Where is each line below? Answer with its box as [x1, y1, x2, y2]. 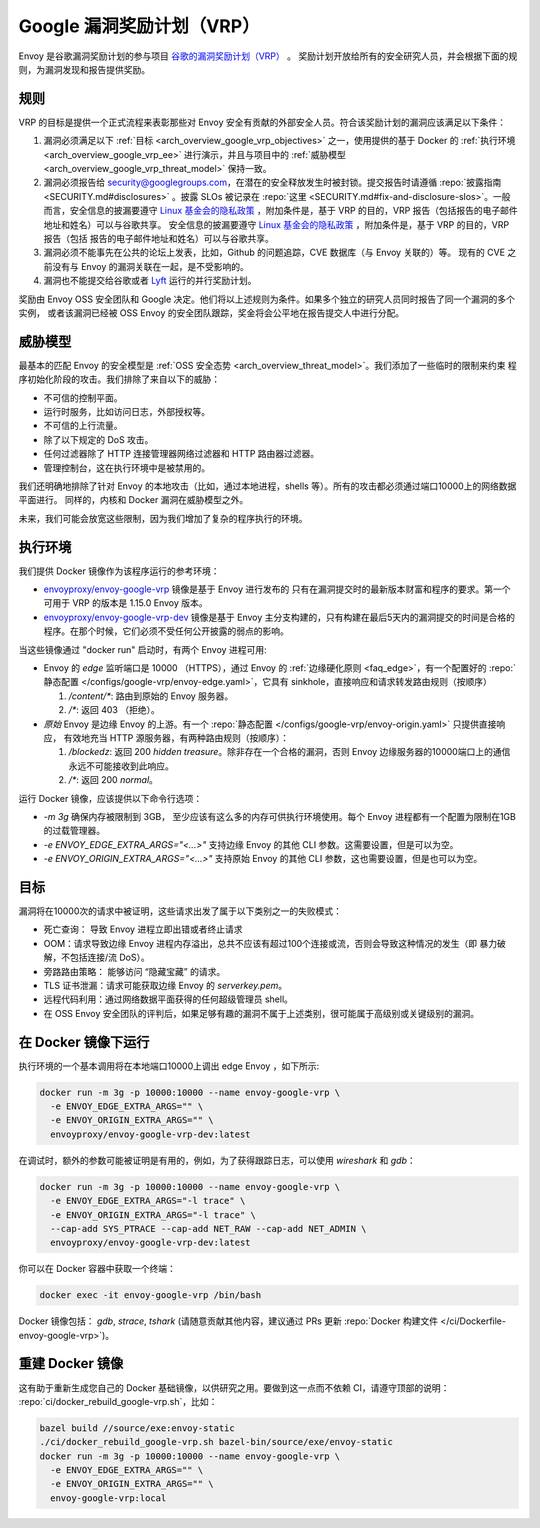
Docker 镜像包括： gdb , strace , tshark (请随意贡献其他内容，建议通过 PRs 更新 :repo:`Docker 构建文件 [18, 1315, 439, 1327]
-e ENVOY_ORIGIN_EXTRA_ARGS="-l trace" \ [50, 1209, 257, 1220]
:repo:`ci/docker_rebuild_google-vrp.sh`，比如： [18, 1395, 218, 1407]
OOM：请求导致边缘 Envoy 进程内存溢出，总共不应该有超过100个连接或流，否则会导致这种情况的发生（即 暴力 [43, 937, 498, 949]
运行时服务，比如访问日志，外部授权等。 [43, 406, 210, 417]
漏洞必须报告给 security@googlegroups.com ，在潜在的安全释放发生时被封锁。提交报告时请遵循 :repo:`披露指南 [43, 176, 502, 189]
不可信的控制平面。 [43, 391, 123, 404]
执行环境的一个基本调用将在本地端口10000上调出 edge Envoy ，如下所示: [18, 1060, 320, 1072]
